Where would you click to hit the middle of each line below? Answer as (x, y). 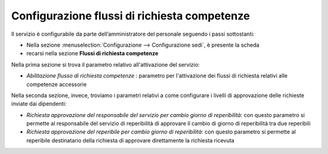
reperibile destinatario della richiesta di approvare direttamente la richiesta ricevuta (131, 140)
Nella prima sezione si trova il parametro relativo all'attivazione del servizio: (105, 64)
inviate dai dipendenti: (39, 104)
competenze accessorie (57, 84)
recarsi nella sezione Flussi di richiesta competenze (92, 53)
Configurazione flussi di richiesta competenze (131, 16)
